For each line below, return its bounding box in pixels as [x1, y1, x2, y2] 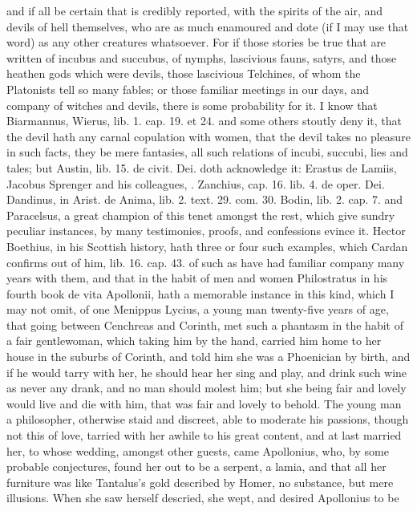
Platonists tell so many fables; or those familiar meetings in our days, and [6, 80, 369, 97]
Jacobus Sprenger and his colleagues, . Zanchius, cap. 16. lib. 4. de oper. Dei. [6, 175, 385, 192]
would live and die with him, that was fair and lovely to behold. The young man [6, 395, 402, 412]
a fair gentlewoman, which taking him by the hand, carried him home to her [6, 332, 382, 349]
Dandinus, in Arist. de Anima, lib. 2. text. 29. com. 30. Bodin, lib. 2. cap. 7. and [6, 191, 403, 208]
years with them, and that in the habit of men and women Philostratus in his [6, 270, 388, 286]
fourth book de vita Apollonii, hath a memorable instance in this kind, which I [6, 285, 395, 302]
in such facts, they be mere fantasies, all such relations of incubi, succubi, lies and [6, 144, 408, 160]
